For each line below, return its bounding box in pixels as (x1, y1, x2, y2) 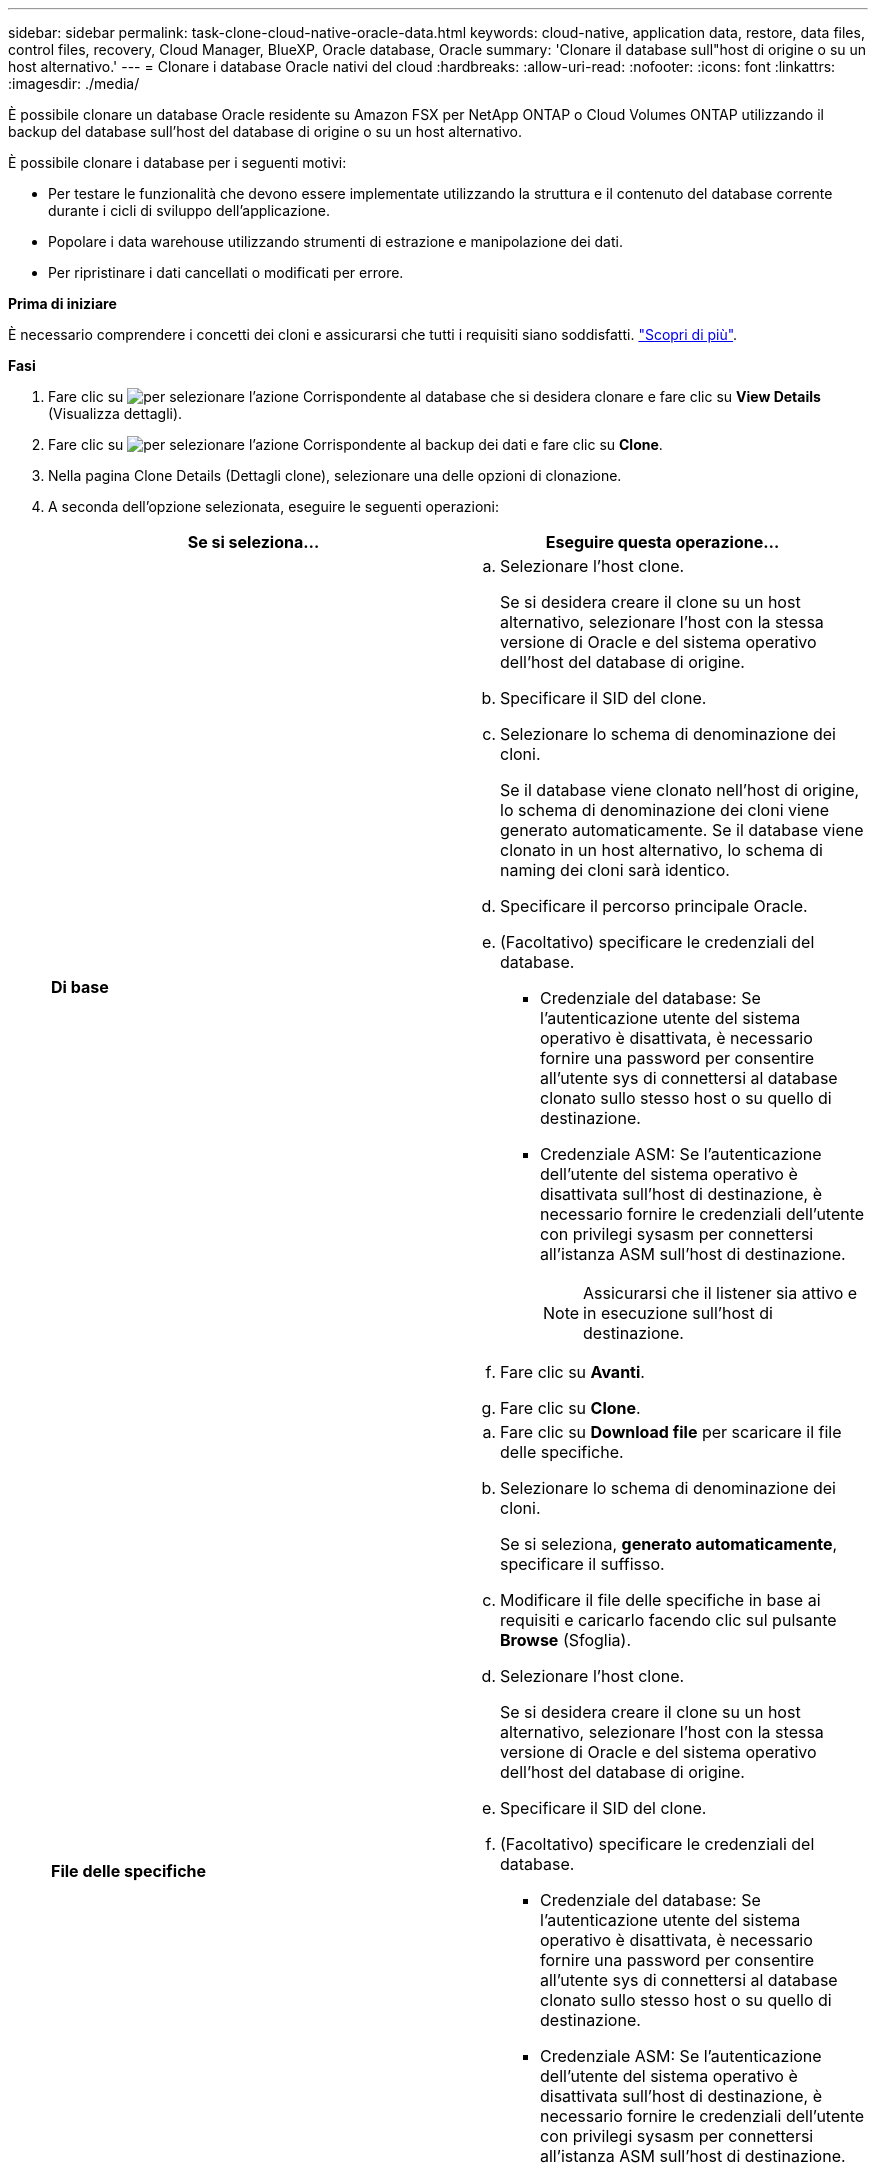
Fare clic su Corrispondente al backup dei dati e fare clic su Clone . (48, 436, 663, 453)
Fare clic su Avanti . (500, 1362, 645, 1382)
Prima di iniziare (8, 295, 117, 312)
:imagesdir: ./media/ (8, 75, 140, 92)
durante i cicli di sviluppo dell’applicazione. (48, 202, 331, 219)
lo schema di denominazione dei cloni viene (500, 800, 830, 820)
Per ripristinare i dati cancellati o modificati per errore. (48, 264, 404, 281)
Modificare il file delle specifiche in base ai (500, 1590, 821, 1610)
